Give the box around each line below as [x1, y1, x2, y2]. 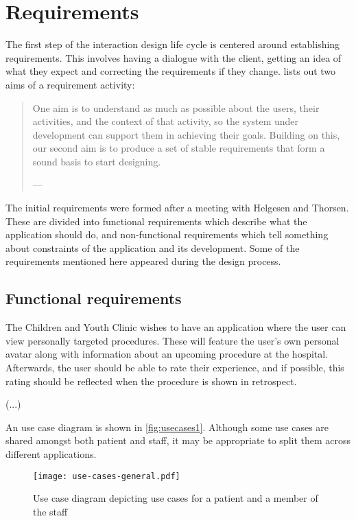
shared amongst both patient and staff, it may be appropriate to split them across [5, 433, 351, 448]
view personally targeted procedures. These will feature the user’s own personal [5, 333, 340, 347]
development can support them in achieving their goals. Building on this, [32, 127, 340, 141]
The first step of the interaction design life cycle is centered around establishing [5, 37, 340, 51]
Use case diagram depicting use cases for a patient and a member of [33, 491, 318, 505]
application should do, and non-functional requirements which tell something [5, 227, 329, 242]
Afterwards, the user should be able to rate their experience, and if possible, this [5, 360, 344, 375]
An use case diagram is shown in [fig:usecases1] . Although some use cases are [5, 419, 329, 434]
